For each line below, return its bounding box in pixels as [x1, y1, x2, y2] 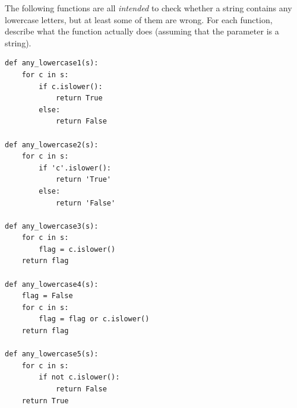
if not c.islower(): [39, 373, 120, 382]
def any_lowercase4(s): [5, 280, 99, 289]
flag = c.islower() [39, 245, 116, 254]
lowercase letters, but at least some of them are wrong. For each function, [5, 13, 273, 26]
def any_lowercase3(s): [5, 222, 99, 230]
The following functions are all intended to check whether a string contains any [5, 2, 292, 14]
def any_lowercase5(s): [5, 350, 99, 359]
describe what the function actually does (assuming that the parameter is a [5, 25, 279, 37]
